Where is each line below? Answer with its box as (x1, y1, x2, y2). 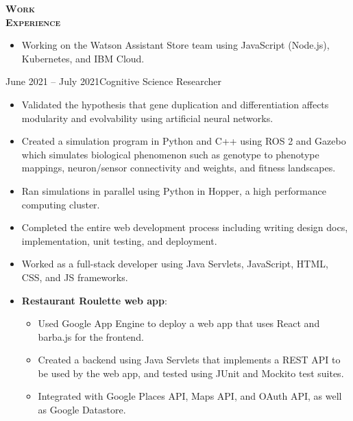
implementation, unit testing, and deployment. (21, 233, 217, 248)
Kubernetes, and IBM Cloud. (21, 51, 145, 65)
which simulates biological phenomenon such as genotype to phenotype (21, 147, 319, 161)
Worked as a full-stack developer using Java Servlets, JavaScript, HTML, (21, 256, 328, 271)
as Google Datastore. (38, 402, 126, 417)
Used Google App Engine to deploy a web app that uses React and (38, 316, 320, 330)
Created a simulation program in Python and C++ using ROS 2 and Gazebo (21, 134, 346, 148)
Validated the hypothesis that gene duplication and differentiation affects (21, 97, 329, 111)
